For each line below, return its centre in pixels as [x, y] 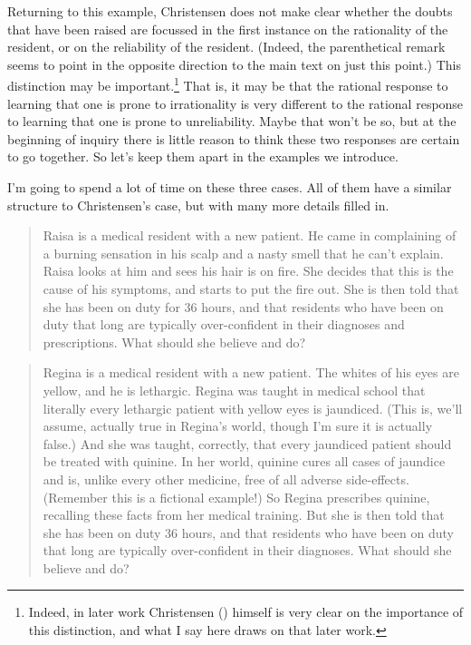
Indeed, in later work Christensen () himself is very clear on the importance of [246, 612]
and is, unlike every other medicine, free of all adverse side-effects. [226, 479]
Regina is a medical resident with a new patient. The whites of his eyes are [251, 372]
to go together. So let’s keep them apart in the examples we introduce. [203, 156]
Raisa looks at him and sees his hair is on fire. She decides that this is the [248, 271]
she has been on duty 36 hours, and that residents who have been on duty [248, 532]
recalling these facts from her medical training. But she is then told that [244, 515]
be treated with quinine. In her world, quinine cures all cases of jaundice [244, 461]
